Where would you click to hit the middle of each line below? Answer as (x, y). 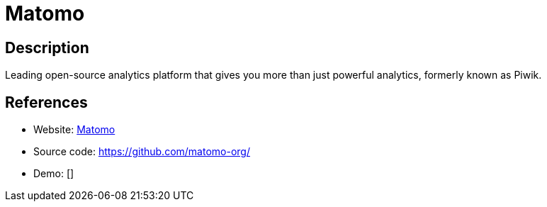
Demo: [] (54, 174)
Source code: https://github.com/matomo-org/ (142, 152)
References (46, 102)
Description (47, 47)
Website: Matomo (74, 130)
